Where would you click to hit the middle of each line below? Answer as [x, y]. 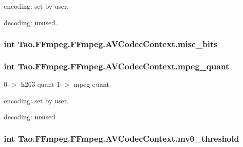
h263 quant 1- [41, 84]
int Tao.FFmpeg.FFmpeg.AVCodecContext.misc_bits [111, 44]
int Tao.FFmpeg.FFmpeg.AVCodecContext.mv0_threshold [121, 138]
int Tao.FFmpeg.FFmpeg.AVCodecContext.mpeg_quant [117, 66]
